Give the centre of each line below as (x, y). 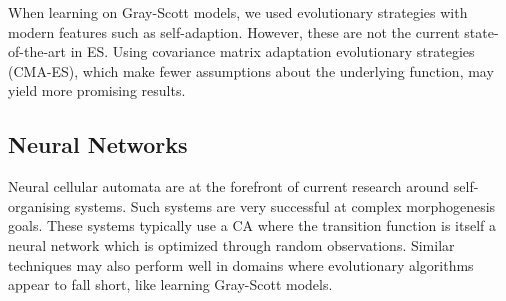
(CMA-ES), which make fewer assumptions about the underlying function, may (251, 70)
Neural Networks (98, 144)
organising (39, 205)
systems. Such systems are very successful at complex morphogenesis (285, 205)
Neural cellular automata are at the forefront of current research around (229, 186)
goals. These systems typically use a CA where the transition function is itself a (252, 225)
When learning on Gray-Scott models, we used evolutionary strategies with (238, 12)
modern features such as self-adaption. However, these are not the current (234, 31)
